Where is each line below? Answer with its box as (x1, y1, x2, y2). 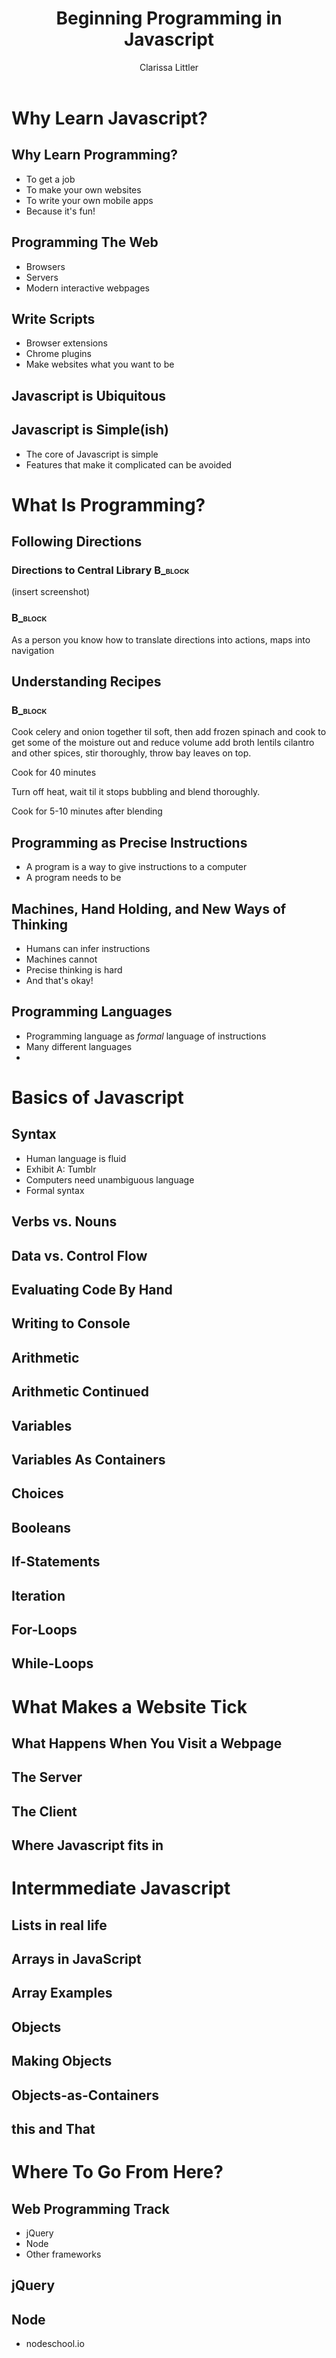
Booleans (11, 1519, 72, 1536)
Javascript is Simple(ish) (11, 422, 169, 439)
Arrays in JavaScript (11, 1951, 142, 1968)
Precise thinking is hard (25, 964, 123, 976)
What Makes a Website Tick (11, 1695, 248, 1718)
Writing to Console (11, 1315, 131, 1332)
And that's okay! (25, 975, 94, 987)
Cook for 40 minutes (11, 767, 97, 779)
